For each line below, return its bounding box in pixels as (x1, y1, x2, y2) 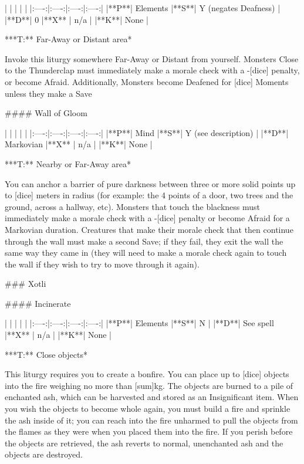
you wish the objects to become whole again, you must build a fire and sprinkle (5, 402, 291, 415)
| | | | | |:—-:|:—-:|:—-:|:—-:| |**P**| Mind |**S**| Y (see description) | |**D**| (5, 126, 289, 138)
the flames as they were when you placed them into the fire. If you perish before (5, 425, 293, 438)
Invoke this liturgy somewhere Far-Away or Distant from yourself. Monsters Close (5, 52, 299, 65)
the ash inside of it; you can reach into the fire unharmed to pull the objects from (5, 414, 298, 426)
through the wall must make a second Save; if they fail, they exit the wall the (5, 235, 283, 247)
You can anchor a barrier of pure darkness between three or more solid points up (5, 177, 296, 189)
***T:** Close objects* (5, 348, 87, 360)
